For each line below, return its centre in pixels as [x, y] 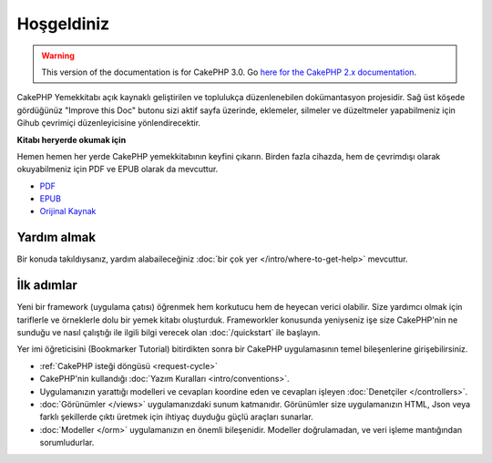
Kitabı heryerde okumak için [72, 139]
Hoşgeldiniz [63, 24]
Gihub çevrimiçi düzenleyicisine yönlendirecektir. [108, 123]
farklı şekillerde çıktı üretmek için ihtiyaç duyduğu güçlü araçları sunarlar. [176, 417]
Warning [58, 56]
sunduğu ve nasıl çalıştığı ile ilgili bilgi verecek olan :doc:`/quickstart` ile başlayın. [169, 333]
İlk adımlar [47, 286]
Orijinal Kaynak [68, 211]
